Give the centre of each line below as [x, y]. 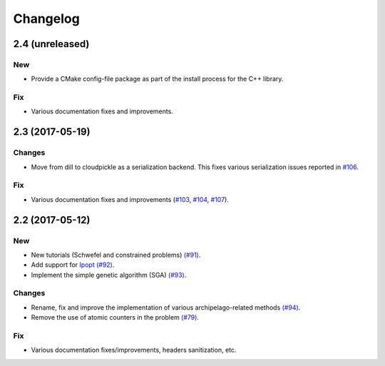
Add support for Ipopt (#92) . [73, 265]
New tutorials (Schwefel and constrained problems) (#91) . [116, 255]
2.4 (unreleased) [51, 44]
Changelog [46, 19]
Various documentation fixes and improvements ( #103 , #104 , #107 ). [130, 199]
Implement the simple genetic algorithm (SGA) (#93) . [109, 275]
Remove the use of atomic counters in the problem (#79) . [115, 317]
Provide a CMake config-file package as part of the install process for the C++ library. [157, 79]
